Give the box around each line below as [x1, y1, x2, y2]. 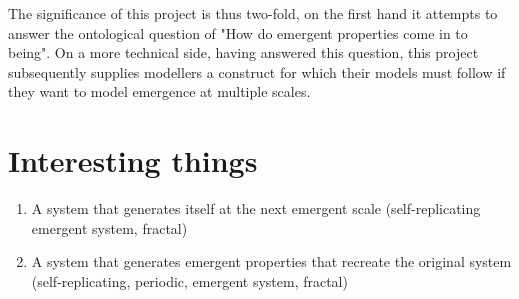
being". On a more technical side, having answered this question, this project [8, 42, 479, 63]
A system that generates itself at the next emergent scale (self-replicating [31, 198, 481, 219]
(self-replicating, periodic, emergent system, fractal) [31, 270, 348, 291]
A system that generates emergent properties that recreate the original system [31, 251, 512, 272]
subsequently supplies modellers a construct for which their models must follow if [8, 61, 506, 82]
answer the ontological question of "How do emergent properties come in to [8, 22, 468, 43]
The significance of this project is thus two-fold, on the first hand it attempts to [8, 3, 498, 23]
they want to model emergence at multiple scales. [8, 81, 311, 102]
